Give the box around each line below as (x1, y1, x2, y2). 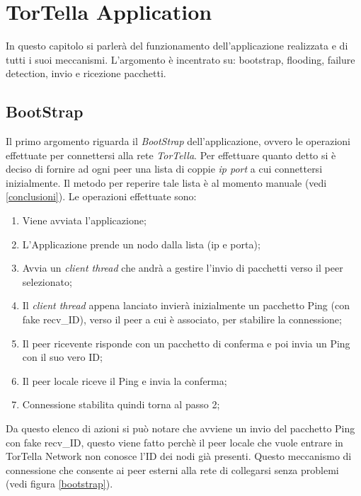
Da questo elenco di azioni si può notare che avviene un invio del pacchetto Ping (6, 421, 355, 436)
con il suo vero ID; (22, 350, 103, 364)
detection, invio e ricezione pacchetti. (6, 66, 166, 81)
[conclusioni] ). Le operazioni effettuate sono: (6, 189, 197, 204)
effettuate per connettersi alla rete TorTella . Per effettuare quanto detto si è (6, 147, 336, 162)
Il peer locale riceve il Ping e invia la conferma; (22, 373, 227, 388)
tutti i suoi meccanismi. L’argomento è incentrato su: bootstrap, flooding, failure (6, 52, 355, 67)
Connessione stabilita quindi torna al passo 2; (22, 397, 220, 412)
